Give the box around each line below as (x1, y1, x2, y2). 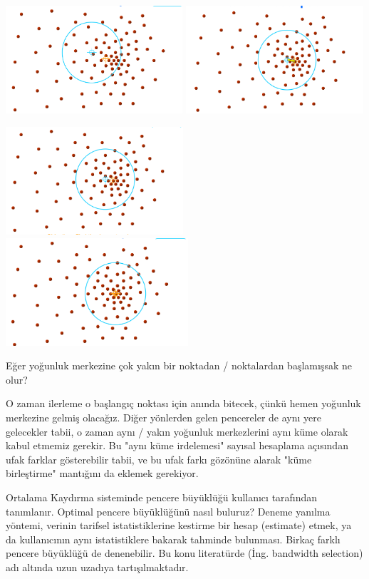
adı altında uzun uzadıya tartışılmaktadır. (6, 560, 189, 575)
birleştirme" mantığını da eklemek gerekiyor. (6, 466, 199, 481)
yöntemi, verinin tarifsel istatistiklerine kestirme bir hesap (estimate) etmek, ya (6, 518, 352, 533)
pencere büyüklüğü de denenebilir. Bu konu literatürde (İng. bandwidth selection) (6, 545, 363, 560)
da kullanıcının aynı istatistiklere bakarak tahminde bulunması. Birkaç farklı (6, 531, 341, 546)
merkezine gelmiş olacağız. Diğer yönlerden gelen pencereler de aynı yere (6, 410, 322, 425)
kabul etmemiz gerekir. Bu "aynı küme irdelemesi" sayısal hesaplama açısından (6, 438, 348, 453)
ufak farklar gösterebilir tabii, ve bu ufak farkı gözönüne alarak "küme (6, 451, 312, 466)
